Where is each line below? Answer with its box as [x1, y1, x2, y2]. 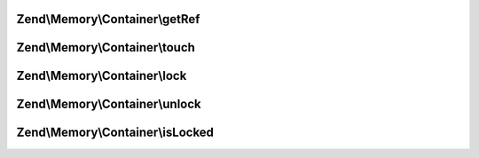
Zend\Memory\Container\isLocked [16, 125, 215, 140]
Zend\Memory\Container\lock [16, 68, 187, 83]
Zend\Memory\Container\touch [16, 40, 195, 55]
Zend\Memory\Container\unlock [16, 97, 201, 112]
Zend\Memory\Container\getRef [16, 12, 200, 27]
